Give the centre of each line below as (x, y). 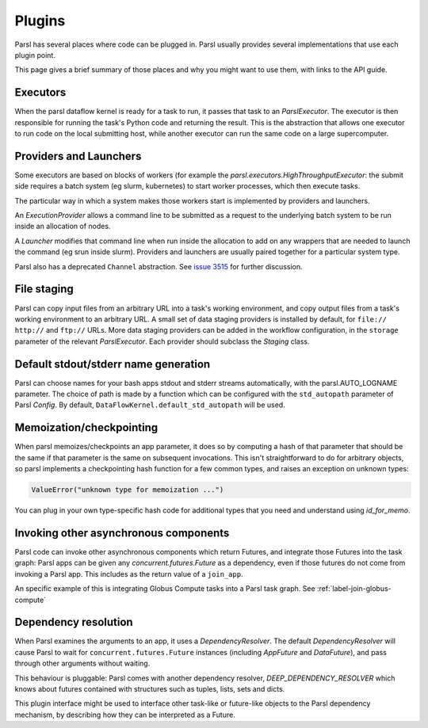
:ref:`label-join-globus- (354, 589)
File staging (44, 289)
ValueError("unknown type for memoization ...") (128, 490)
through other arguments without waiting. (82, 663)
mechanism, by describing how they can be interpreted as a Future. (125, 715)
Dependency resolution (74, 622)
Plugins (40, 21)
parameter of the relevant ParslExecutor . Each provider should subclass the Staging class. (162, 341)
